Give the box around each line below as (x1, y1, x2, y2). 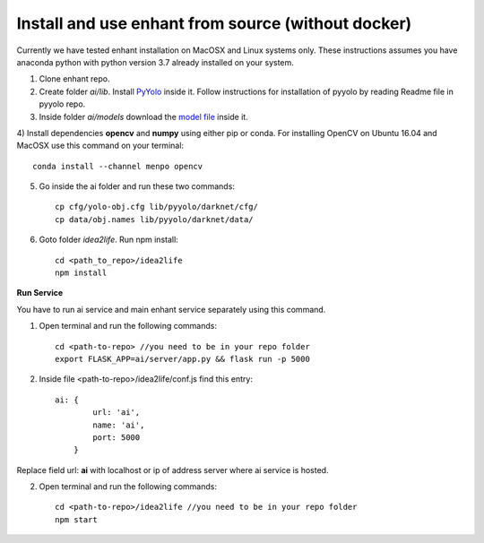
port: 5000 (92, 432, 141, 443)
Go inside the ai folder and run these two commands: (39, 181, 235, 192)
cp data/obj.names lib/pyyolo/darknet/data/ (55, 214, 255, 224)
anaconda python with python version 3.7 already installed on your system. (16, 56, 295, 67)
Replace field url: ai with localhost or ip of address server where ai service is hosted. (16, 464, 329, 475)
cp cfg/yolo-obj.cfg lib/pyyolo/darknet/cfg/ (55, 202, 259, 212)
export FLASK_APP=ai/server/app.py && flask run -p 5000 (55, 354, 311, 364)
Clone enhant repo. (39, 73, 110, 84)
